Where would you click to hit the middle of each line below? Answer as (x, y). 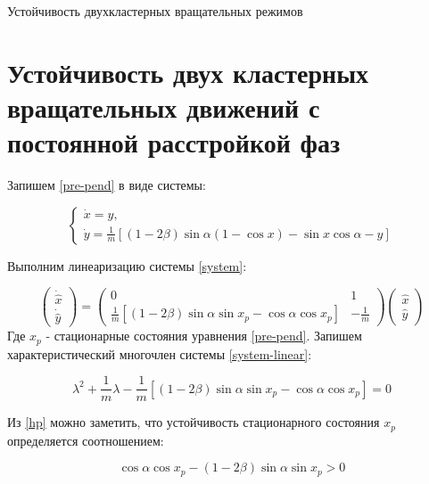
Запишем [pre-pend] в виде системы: (107, 185)
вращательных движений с (164, 107)
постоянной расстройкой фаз (174, 142)
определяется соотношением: (86, 440)
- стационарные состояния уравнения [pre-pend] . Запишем (204, 336)
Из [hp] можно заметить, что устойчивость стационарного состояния (194, 422)
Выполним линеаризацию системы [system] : (127, 265)
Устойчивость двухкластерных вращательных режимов (155, 11)
